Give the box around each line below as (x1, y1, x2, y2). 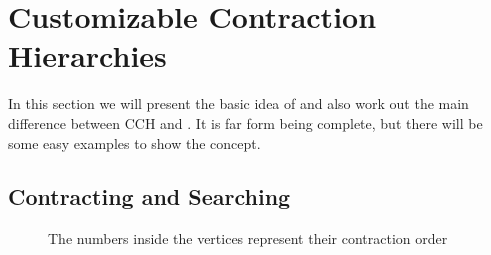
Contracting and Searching (8, 181, 291, 212)
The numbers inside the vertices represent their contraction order (48, 228, 448, 249)
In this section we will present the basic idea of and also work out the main (8, 93, 469, 114)
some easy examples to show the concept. (8, 132, 261, 153)
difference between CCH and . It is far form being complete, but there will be (8, 112, 483, 133)
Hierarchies (8, 35, 167, 76)
